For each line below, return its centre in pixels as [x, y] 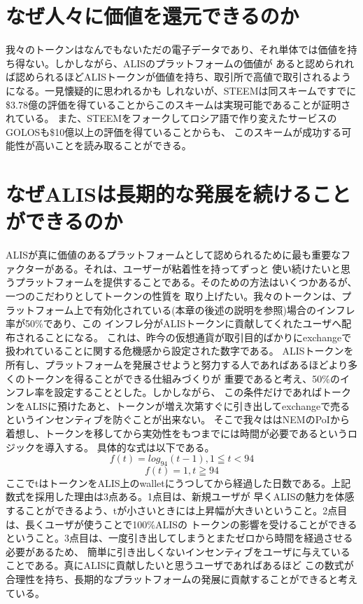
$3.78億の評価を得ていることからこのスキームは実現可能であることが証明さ [178, 104]
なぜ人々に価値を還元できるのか [152, 16]
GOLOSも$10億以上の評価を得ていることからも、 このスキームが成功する [174, 131]
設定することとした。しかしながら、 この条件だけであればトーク [203, 392]
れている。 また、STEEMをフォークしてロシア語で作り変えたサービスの [171, 118]
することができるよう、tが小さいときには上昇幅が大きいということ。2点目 [177, 510]
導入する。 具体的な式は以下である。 [129, 447]
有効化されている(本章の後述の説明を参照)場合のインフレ [224, 309]
